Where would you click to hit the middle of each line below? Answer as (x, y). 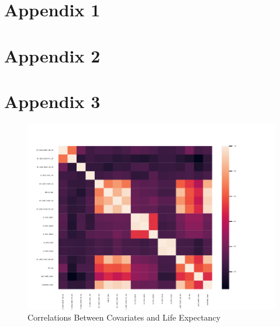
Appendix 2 (52, 55)
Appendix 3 (52, 101)
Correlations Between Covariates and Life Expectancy (124, 317)
